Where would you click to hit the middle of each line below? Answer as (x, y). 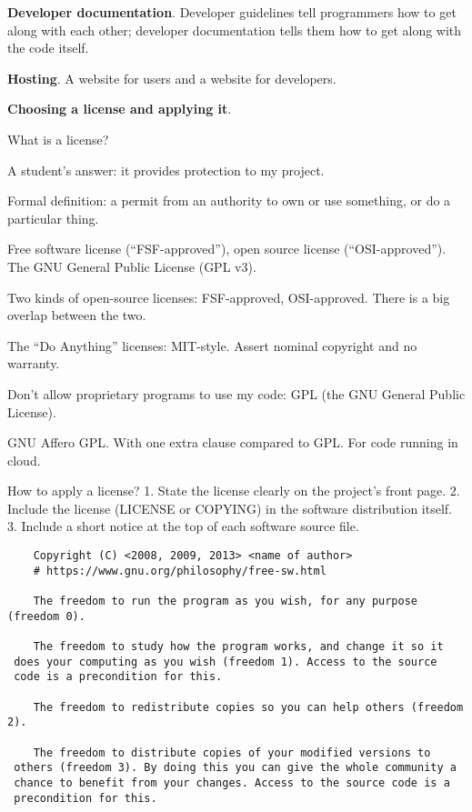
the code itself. (48, 48)
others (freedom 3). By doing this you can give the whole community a (235, 768)
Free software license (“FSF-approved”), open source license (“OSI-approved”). (227, 249)
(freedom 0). (46, 616)
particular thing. (53, 218)
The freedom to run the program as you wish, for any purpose (226, 601)
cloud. (24, 460)
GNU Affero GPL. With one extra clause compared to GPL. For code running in (233, 442)
